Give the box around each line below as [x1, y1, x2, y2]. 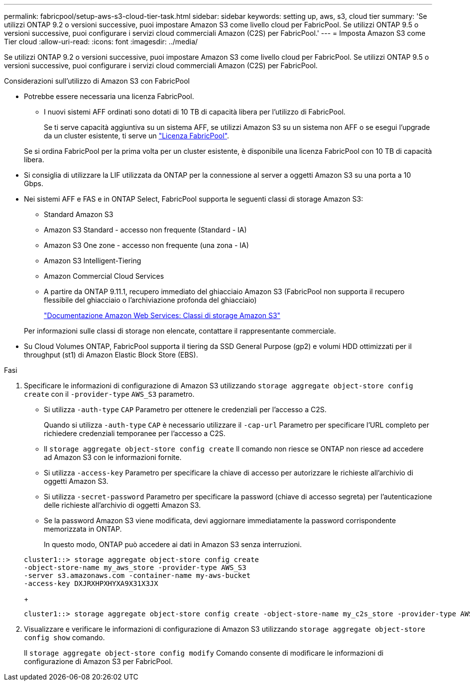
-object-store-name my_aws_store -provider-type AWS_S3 [24, 564, 246, 571]
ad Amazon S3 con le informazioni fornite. [44, 453, 182, 461]
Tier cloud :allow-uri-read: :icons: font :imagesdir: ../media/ [4, 37, 198, 46]
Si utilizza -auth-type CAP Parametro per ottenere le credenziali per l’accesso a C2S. [44, 405, 327, 414]
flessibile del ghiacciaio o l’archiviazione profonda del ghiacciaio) [44, 296, 257, 304]
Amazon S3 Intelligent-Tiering [44, 256, 141, 265]
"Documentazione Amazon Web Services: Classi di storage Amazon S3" [44, 311, 281, 320]
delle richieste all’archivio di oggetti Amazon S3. [44, 501, 201, 509]
